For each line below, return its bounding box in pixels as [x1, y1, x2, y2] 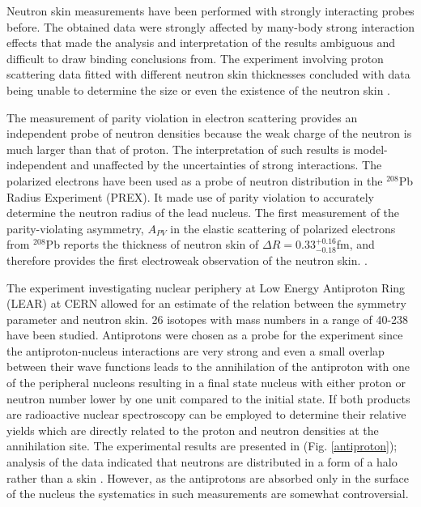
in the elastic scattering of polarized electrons [170, 219, 396, 236]
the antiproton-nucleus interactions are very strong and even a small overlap [6, 342, 385, 359]
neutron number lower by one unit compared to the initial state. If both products [6, 390, 410, 407]
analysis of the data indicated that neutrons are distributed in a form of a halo [6, 454, 398, 471]
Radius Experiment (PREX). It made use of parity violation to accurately [6, 188, 374, 205]
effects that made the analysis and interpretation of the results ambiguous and [6, 34, 396, 51]
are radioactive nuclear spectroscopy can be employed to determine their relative [6, 406, 406, 423]
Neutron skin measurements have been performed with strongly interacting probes [6, 2, 415, 19]
